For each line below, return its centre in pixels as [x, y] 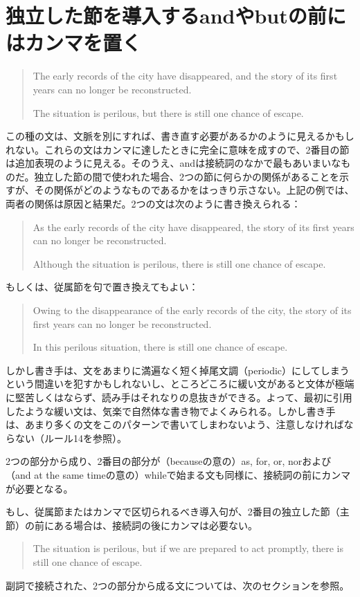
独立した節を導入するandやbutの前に [176, 16]
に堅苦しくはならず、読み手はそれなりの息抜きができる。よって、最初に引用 [179, 397]
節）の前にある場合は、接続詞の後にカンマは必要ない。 [132, 525]
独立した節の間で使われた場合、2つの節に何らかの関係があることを [187, 176]
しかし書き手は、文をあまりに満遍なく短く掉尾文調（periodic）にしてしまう [178, 370]
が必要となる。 [39, 488]
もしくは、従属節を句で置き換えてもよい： [102, 287]
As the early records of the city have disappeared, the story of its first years [193, 227]
